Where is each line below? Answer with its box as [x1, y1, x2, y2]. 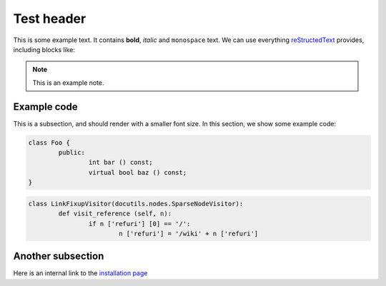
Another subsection [13, 250, 104, 262]
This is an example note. [32, 78, 104, 87]
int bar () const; [88, 158, 153, 167]
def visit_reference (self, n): [58, 210, 172, 218]
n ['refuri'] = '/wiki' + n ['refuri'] [118, 229, 259, 238]
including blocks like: [13, 45, 75, 53]
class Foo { [28, 138, 71, 146]
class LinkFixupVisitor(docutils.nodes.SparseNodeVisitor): [28, 200, 244, 208]
